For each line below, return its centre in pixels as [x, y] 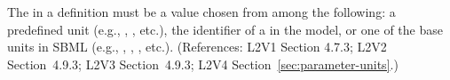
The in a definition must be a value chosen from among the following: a [201, 12]
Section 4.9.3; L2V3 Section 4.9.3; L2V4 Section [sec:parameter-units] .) [203, 64]
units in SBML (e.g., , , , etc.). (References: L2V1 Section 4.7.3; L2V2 [197, 47]
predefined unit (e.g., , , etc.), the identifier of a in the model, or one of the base [225, 29]
